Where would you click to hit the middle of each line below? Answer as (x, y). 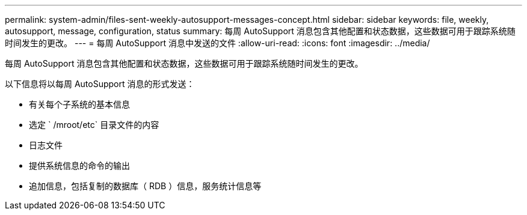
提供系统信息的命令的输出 (79, 165)
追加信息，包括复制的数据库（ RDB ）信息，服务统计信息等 (145, 186)
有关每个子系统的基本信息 (79, 104)
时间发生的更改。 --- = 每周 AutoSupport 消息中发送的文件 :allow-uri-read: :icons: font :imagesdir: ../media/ (217, 43)
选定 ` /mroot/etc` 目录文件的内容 (94, 125)
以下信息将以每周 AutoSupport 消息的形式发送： (100, 84)
